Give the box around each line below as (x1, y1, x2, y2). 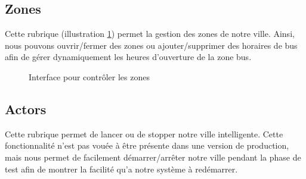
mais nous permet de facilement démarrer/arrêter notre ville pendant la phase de (5, 150, 301, 163)
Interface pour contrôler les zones (29, 70, 150, 83)
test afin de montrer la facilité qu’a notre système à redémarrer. (5, 162, 238, 175)
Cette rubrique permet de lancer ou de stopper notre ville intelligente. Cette (5, 127, 283, 140)
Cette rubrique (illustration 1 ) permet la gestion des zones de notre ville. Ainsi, (5, 27, 295, 40)
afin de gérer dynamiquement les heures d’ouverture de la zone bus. (5, 51, 252, 63)
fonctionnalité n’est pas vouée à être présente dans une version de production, (5, 139, 289, 152)
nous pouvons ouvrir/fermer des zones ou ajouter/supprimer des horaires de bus (5, 39, 298, 51)
